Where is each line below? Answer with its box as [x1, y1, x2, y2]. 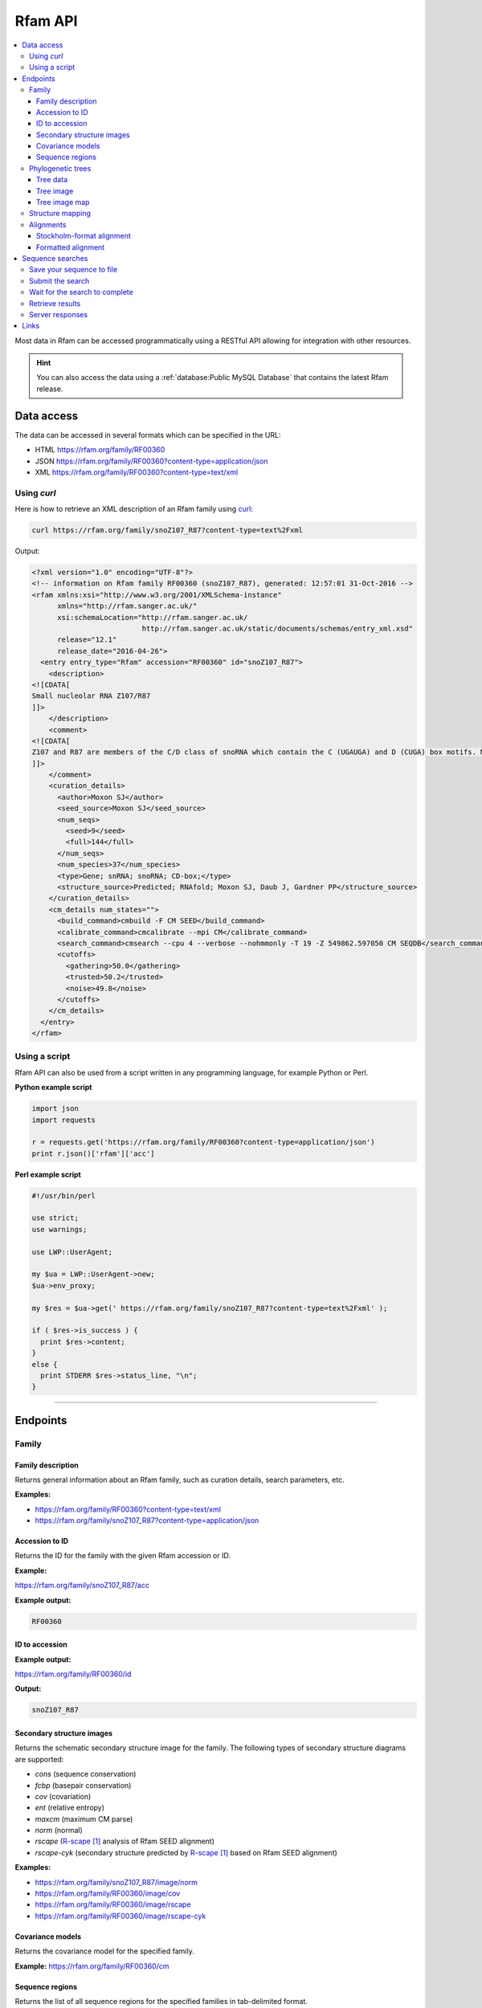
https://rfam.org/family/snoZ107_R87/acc [14, 1581, 150, 1590]
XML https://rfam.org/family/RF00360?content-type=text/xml [35, 467, 239, 477]
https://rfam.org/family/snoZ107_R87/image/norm [35, 1877, 198, 1887]
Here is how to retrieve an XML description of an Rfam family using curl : [14, 504, 253, 514]
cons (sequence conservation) [35, 1769, 137, 1779]
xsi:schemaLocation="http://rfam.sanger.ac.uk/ [57, 613, 248, 622]
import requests [31, 1115, 96, 1124]
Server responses [29, 309, 88, 319]
